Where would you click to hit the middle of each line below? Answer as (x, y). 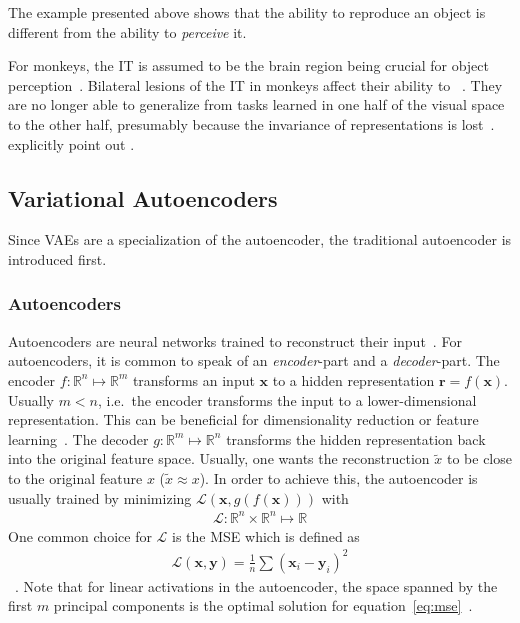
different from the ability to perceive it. (127, 31)
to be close (479, 458)
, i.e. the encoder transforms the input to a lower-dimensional (287, 399)
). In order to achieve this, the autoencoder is (338, 477)
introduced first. (57, 258)
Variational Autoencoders (143, 197)
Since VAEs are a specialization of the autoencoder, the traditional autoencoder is (260, 239)
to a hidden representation (353, 379)
